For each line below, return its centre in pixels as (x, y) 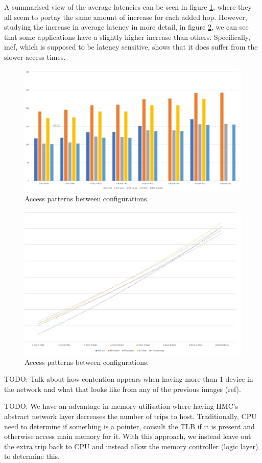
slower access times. (35, 56)
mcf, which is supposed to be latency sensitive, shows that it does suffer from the (131, 47)
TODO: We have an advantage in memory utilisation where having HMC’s (121, 406)
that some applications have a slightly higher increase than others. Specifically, (127, 37)
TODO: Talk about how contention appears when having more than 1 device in (129, 379)
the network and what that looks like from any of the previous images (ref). (123, 389)
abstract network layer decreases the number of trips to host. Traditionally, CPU (130, 416)
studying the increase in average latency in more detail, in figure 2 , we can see (126, 27)
